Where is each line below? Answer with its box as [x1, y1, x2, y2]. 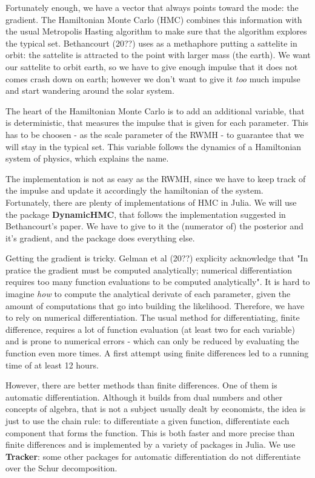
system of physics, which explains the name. [5, 152, 169, 165]
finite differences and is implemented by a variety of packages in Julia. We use [5, 438, 296, 451]
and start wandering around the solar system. [5, 84, 174, 97]
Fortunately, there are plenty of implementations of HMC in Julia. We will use [5, 195, 297, 208]
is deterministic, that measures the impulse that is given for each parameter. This [5, 116, 309, 129]
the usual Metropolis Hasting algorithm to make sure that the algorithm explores [5, 25, 307, 38]
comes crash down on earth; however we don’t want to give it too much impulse [5, 72, 300, 85]
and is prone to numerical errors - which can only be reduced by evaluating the [5, 335, 299, 347]
